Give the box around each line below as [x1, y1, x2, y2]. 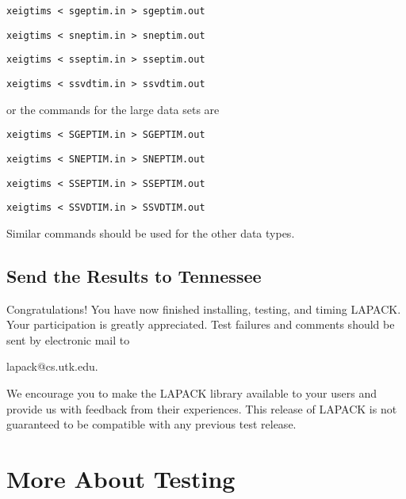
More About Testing [6, 462, 236, 494]
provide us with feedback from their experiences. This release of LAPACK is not [6, 400, 397, 417]
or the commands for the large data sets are [6, 101, 220, 117]
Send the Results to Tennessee [6, 263, 262, 288]
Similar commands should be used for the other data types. [6, 224, 295, 241]
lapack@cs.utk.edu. [6, 358, 98, 375]
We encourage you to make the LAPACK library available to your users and [6, 385, 377, 402]
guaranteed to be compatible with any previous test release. [6, 416, 297, 432]
